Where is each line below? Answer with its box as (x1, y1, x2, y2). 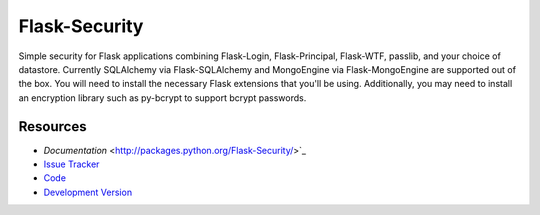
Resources (18, 118, 87, 135)
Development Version (43, 186, 133, 198)
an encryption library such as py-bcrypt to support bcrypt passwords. (18, 91, 307, 104)
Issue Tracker (43, 158, 100, 170)
